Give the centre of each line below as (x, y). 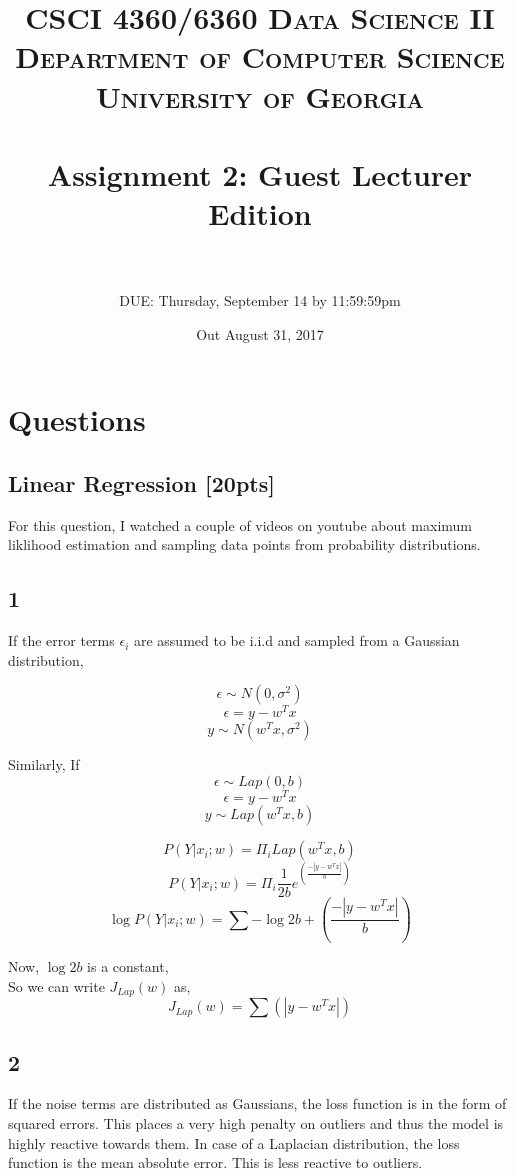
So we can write (56, 985)
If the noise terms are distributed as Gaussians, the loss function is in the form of (257, 1103)
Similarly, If (44, 764)
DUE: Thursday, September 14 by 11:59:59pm (260, 300)
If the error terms (61, 640)
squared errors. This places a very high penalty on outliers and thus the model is (256, 1123)
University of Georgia (260, 95)
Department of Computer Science (260, 56)
